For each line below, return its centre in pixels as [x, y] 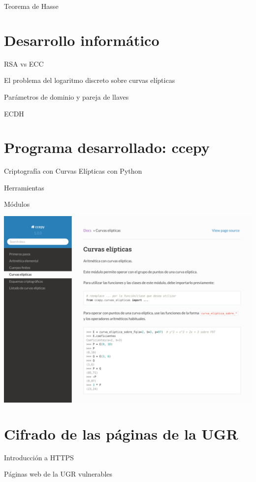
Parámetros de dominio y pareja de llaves [66, 96]
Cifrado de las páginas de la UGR [121, 433]
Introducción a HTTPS [39, 457]
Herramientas [24, 187]
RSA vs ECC [24, 63]
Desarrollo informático [82, 40]
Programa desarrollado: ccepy [107, 147]
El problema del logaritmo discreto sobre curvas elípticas [90, 80]
